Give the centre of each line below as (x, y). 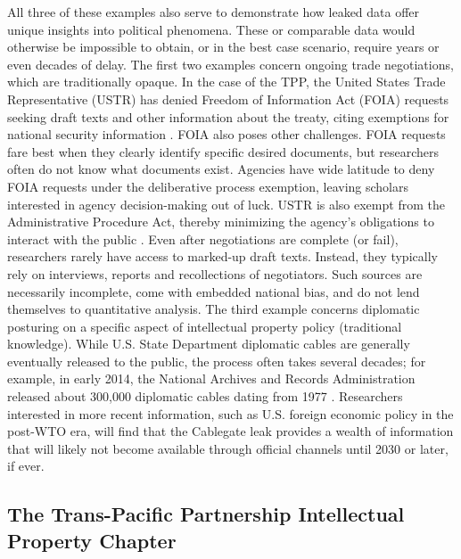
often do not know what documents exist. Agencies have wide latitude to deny (221, 169)
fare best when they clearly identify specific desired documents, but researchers (223, 151)
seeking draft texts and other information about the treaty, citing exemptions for (228, 116)
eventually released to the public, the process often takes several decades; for (217, 361)
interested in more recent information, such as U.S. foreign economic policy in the (230, 413)
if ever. (26, 466)
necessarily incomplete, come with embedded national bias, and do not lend (214, 291)
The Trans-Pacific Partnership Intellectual (206, 514)
